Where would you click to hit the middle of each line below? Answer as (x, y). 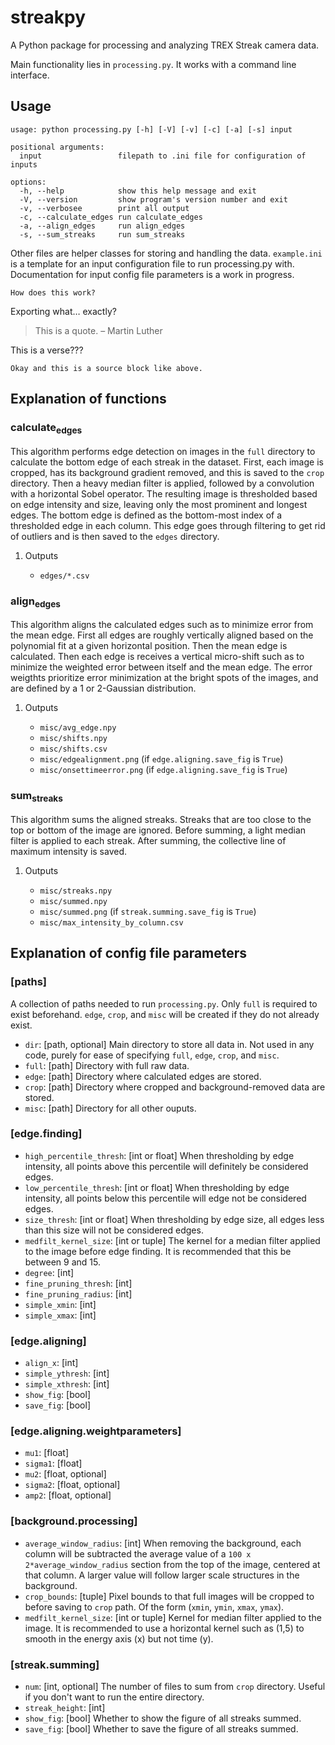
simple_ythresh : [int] (67, 1373)
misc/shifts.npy (73, 739)
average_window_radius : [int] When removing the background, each (163, 1543)
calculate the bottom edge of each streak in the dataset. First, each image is (167, 462)
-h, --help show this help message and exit (138, 191)
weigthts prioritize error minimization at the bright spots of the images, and (164, 678)
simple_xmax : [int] (60, 1315)
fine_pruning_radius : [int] (78, 1293)
